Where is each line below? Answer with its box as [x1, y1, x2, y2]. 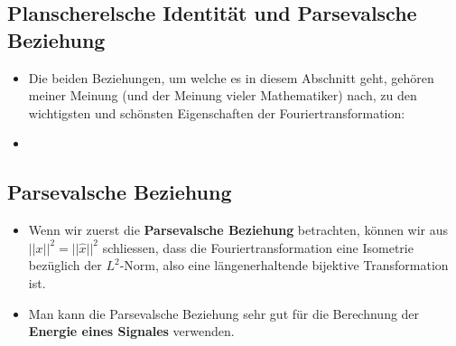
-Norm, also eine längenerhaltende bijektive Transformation [119, 256, 449, 275]
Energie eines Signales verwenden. [28, 322, 235, 341]
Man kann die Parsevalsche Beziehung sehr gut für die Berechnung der [28, 304, 420, 323]
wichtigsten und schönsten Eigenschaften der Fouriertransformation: [28, 103, 405, 122]
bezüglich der [28, 256, 102, 275]
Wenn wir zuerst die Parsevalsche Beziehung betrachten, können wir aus [28, 220, 449, 239]
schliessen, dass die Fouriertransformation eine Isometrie [102, 238, 414, 257]
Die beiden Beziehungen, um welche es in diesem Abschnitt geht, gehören [28, 68, 434, 87]
